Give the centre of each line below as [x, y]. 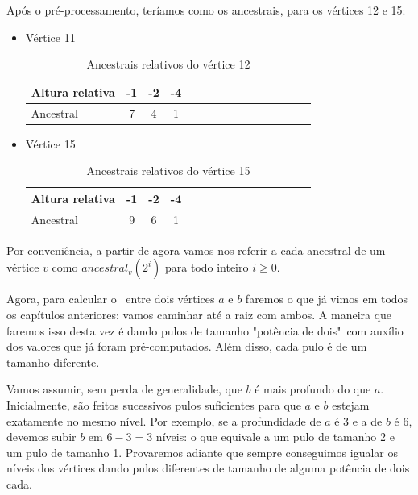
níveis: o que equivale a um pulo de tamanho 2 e [275, 437]
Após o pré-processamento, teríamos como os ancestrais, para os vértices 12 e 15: [206, 10]
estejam [351, 405]
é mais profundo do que [313, 389]
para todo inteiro [207, 267]
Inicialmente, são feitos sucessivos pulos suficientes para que [154, 405]
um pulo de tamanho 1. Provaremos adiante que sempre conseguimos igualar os [203, 452]
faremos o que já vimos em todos [327, 299]
